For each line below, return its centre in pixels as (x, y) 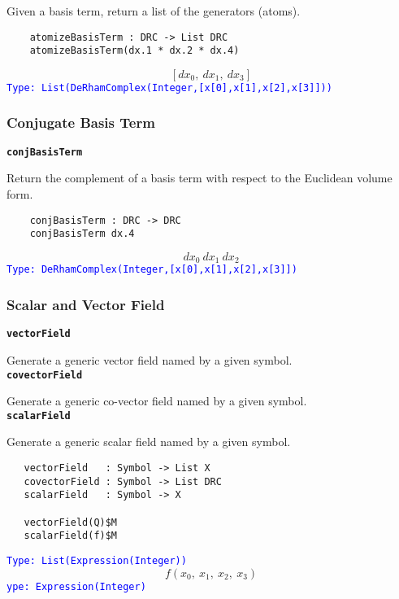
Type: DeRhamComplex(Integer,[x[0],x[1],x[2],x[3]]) (152, 270)
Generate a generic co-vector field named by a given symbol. (157, 401)
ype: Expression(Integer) (76, 586)
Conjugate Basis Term (81, 122)
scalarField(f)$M (71, 536)
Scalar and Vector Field (86, 304)
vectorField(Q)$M (71, 522)
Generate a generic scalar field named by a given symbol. (149, 442)
